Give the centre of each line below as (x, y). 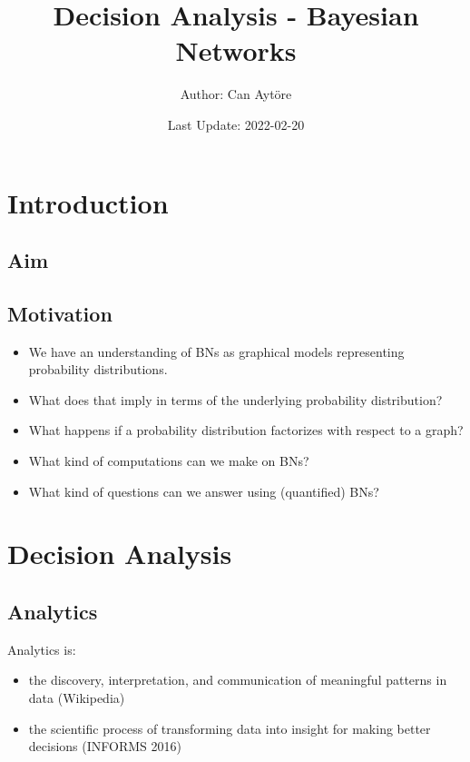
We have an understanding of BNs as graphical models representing (216, 351)
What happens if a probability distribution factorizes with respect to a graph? (246, 430)
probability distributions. (98, 369)
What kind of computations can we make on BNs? (169, 461)
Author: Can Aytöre (236, 94)
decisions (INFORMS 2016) (105, 746)
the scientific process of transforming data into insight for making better (230, 728)
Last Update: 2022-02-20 (236, 124)
